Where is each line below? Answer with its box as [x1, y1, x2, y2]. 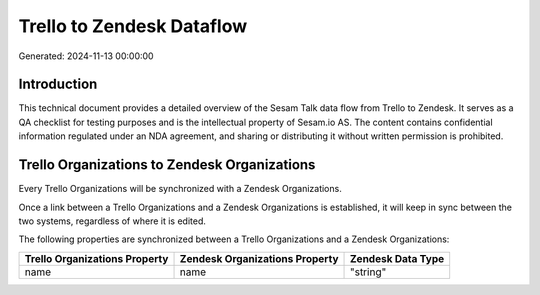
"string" [349, 265, 387, 279]
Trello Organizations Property [24, 251, 169, 265]
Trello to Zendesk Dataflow [18, 15, 248, 37]
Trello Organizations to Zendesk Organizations [18, 156, 316, 174]
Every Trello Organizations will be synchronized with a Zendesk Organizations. [18, 183, 342, 195]
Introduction [18, 76, 98, 93]
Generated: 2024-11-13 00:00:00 [18, 50, 154, 62]
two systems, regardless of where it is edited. [18, 215, 207, 227]
